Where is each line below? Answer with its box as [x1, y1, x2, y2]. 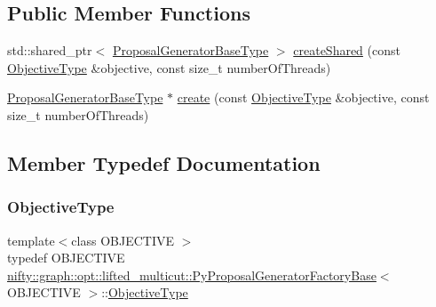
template [7, 230, 55, 249]
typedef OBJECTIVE [7, 248, 125, 267]
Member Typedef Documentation [7, 149, 321, 176]
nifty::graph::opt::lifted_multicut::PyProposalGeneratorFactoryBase [7, 265, 377, 284]
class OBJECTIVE [71, 230, 174, 249]
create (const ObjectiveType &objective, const [177, 88, 430, 107]
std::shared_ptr [7, 41, 92, 60]
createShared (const [293, 41, 400, 60]
